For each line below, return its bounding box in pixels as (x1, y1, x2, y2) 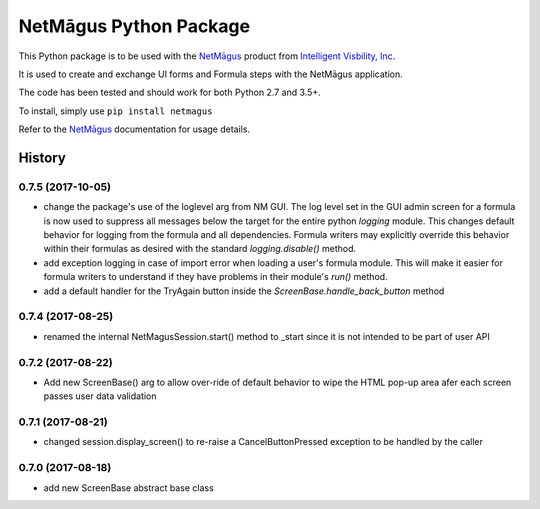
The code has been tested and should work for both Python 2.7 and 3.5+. (18, 86, 322, 99)
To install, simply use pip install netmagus (18, 105, 213, 117)
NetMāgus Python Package (18, 15, 250, 37)
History (18, 149, 67, 166)
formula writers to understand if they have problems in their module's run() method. (43, 271, 389, 283)
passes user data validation (43, 390, 157, 402)
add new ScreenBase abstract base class (43, 481, 214, 494)
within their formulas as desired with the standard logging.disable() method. (43, 243, 357, 255)
